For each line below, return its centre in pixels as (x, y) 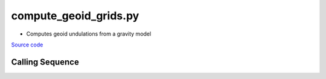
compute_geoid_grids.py (75, 16)
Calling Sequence (45, 62)
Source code (27, 45)
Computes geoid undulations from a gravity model (89, 34)
